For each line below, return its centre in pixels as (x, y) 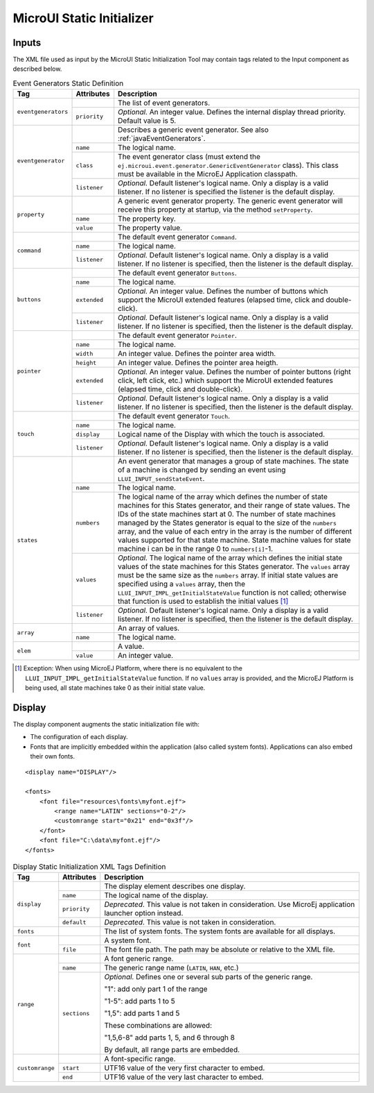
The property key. (147, 219)
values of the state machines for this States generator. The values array (234, 567)
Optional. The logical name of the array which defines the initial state (230, 558)
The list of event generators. (164, 103)
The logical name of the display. (156, 895)
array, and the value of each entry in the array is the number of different (235, 532)
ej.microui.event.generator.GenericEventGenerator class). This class (228, 165)
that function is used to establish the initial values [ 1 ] (203, 602)
